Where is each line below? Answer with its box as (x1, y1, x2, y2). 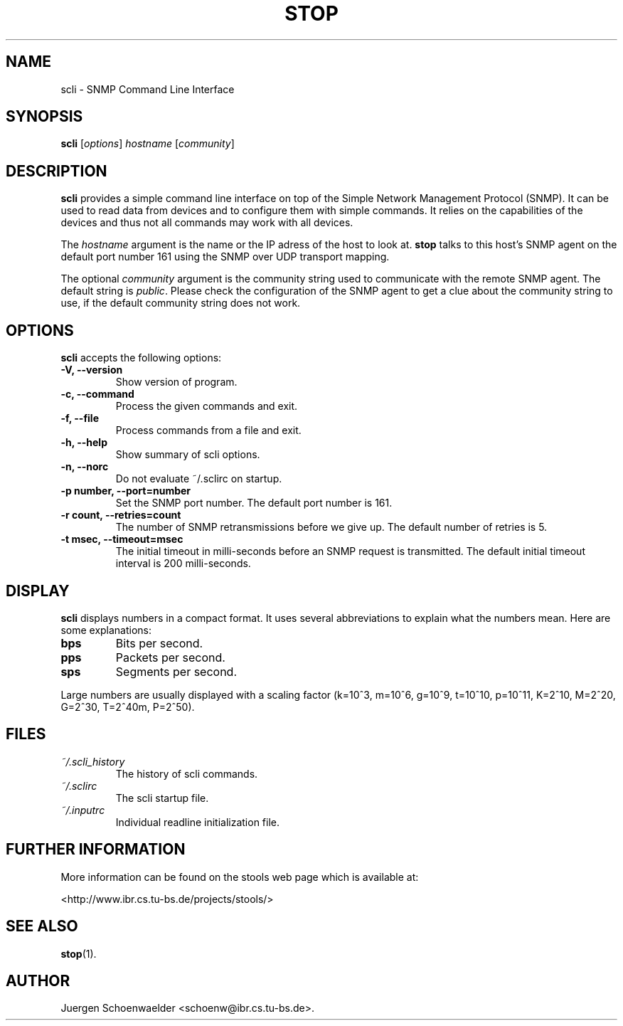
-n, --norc (60, 460, 109, 473)
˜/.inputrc (60, 803, 105, 816)
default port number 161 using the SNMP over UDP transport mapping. (60, 250, 390, 263)
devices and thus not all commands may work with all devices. (60, 216, 353, 229)
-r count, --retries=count (60, 509, 181, 522)
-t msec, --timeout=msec (60, 533, 183, 546)
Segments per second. (115, 664, 238, 679)
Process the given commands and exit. (115, 400, 298, 413)
